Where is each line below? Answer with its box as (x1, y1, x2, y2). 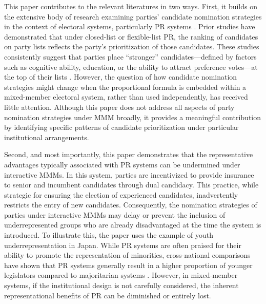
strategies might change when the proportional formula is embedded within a (4, 81, 247, 92)
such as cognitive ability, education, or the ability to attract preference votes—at (4, 61, 258, 72)
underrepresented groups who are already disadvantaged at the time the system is (4, 219, 261, 230)
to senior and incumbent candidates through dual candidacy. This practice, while (4, 179, 259, 190)
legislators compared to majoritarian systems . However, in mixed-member (4, 270, 238, 280)
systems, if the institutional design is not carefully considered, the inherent (4, 280, 239, 291)
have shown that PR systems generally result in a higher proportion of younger (4, 259, 253, 270)
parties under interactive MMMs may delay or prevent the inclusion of (4, 209, 226, 220)
